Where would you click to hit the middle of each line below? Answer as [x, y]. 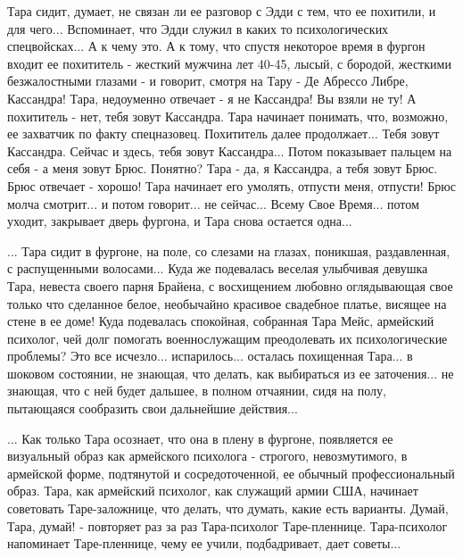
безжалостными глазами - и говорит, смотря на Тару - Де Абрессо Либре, [208, 81]
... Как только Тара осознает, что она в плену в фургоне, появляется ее [200, 438]
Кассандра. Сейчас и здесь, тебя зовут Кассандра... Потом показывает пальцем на [230, 150]
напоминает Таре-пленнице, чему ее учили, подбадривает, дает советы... [204, 543]
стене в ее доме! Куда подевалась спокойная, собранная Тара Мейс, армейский [221, 321]
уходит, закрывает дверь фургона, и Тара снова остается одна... [180, 221]
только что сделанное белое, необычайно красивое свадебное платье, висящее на [227, 303]
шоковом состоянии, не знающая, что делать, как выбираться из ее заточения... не [231, 373]
